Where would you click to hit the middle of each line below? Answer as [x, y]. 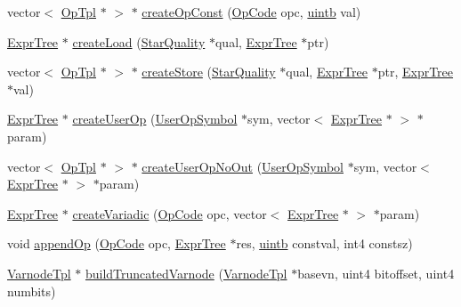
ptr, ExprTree [416, 72]
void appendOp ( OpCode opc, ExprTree [117, 243]
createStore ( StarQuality [209, 72]
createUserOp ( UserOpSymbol [155, 119]
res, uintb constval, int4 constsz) [324, 243]
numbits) [32, 291]
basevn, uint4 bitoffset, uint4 [376, 273]
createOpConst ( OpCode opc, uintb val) [251, 12]
